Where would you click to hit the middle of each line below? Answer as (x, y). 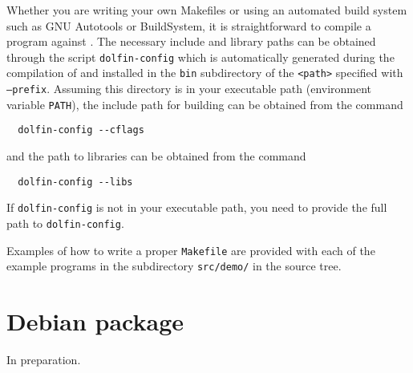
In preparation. (44, 360)
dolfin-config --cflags (81, 130)
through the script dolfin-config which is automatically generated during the (200, 57)
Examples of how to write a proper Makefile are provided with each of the (191, 250)
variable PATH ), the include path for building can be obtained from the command (205, 104)
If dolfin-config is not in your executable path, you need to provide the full (197, 207)
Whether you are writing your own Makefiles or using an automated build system (207, 10)
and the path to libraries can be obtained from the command (156, 156)
